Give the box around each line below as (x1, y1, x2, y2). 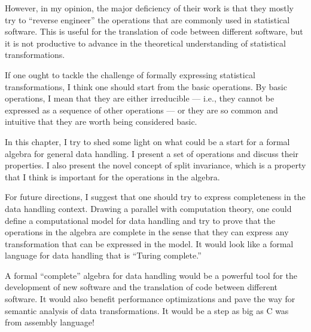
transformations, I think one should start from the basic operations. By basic (5, 80, 287, 93)
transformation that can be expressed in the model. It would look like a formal (5, 237, 294, 250)
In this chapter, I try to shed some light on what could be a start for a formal (5, 135, 290, 147)
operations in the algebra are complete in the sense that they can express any (5, 226, 289, 238)
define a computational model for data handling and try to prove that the (5, 214, 276, 226)
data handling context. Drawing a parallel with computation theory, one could (5, 202, 292, 214)
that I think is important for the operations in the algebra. (5, 170, 220, 183)
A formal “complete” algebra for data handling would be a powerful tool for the (5, 269, 298, 281)
